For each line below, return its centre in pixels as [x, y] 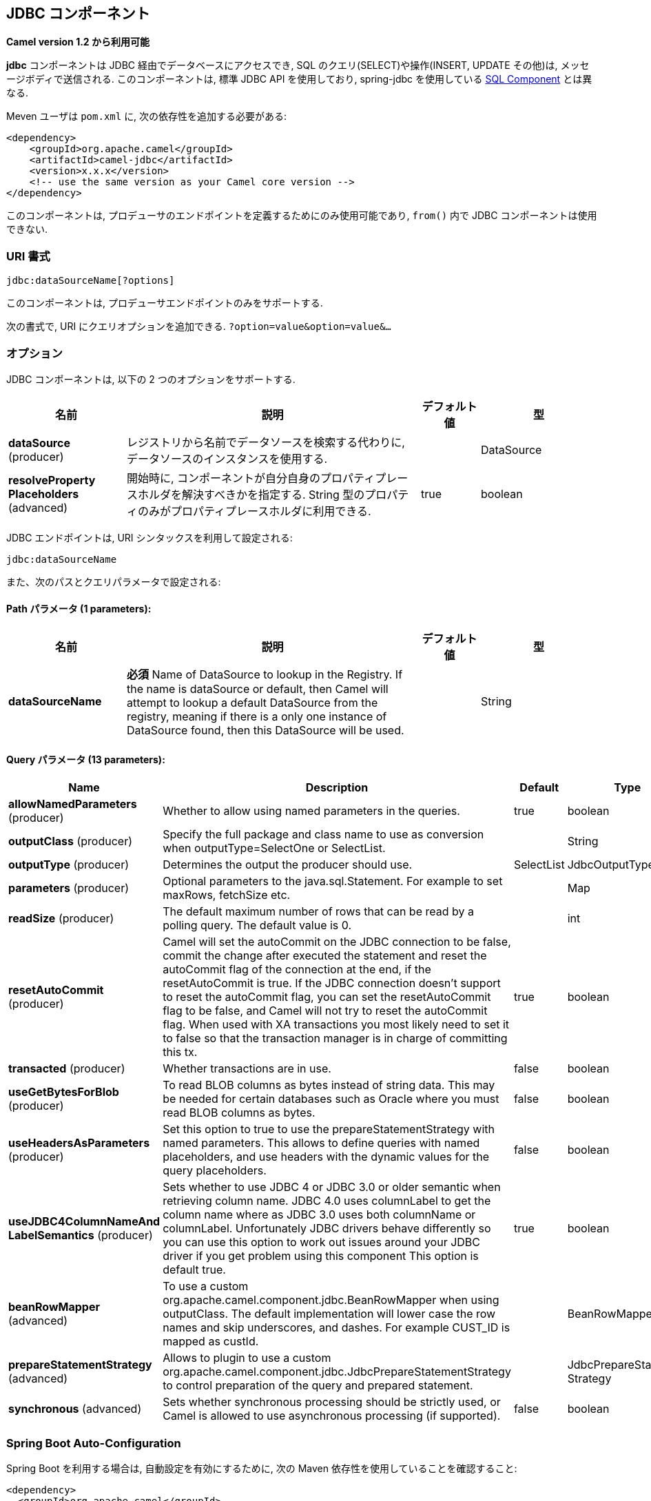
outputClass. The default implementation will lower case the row [329, 1314]
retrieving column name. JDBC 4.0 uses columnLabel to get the [327, 1201]
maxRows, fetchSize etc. [227, 895]
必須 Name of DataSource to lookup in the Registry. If [265, 675]
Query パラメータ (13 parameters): [86, 759]
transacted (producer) [67, 1069]
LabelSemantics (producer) [81, 1235]
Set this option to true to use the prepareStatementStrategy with [329, 1129]
